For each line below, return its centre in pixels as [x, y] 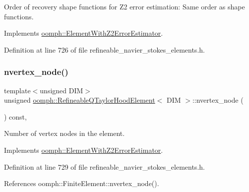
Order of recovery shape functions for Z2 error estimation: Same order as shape [124, 6]
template [17, 90]
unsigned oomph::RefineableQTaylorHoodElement [80, 100]
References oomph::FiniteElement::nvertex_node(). [82, 183]
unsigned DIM [62, 90]
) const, [15, 116]
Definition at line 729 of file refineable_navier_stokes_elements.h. [104, 166]
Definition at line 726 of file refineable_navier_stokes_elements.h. [104, 49]
